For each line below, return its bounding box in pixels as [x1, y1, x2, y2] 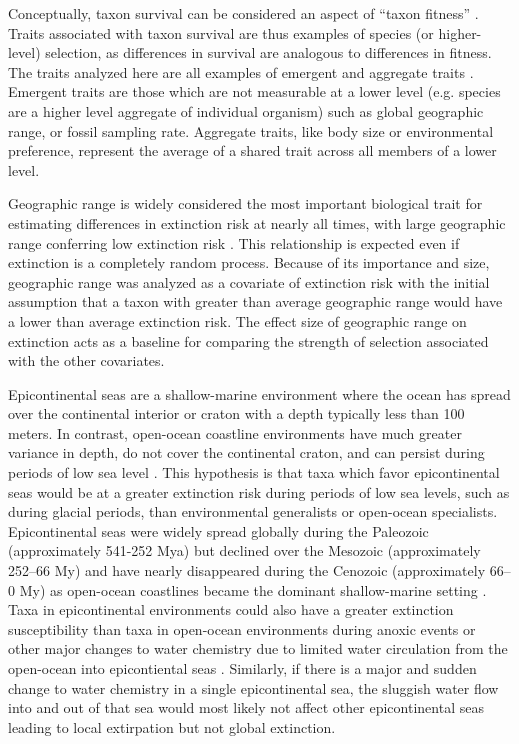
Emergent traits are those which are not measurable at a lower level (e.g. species [8, 81, 501, 102]
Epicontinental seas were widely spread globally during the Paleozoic [8, 520, 429, 541]
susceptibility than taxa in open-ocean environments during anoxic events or [8, 618, 476, 639]
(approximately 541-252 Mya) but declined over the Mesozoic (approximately [8, 540, 481, 561]
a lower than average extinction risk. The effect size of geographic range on [8, 310, 467, 331]
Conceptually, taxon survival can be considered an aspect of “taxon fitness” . [8, 3, 479, 23]
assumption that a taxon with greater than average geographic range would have [8, 291, 503, 312]
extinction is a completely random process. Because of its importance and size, [8, 252, 490, 273]
